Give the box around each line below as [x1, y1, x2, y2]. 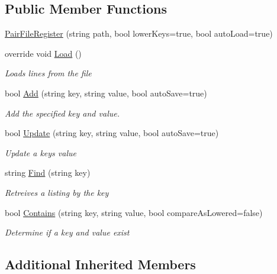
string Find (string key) [5, 166, 91, 179]
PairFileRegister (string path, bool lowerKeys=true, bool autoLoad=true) [5, 27, 273, 40]
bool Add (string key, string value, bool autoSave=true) [5, 86, 207, 99]
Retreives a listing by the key [5, 186, 109, 198]
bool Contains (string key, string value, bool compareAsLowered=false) [5, 206, 263, 218]
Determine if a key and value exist [5, 226, 130, 238]
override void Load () [5, 47, 82, 59]
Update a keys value [5, 146, 76, 159]
